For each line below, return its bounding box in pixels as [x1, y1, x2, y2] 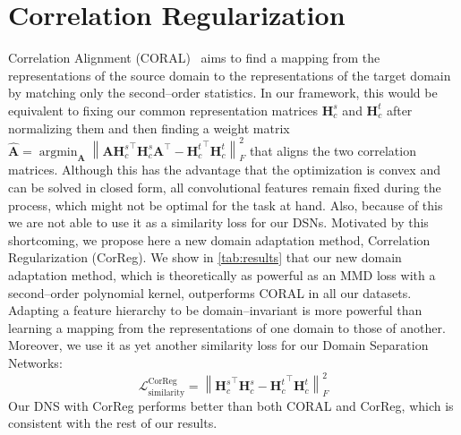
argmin [38, 145, 78, 158]
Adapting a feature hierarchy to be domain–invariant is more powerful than [8, 301, 423, 320]
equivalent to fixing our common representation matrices [8, 100, 319, 119]
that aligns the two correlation [249, 141, 416, 159]
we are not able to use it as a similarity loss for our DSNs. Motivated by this [8, 213, 429, 232]
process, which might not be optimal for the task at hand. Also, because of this [8, 195, 443, 214]
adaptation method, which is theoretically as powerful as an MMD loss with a [8, 265, 436, 284]
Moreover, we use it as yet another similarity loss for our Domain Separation [8, 336, 429, 354]
